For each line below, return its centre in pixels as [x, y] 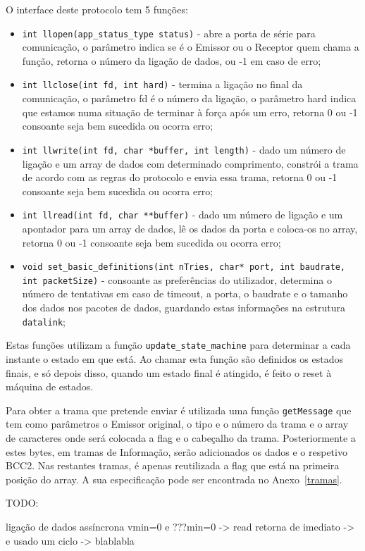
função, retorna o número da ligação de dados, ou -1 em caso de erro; [172, 60]
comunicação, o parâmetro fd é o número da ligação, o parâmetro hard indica [189, 98]
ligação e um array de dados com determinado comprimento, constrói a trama [190, 163]
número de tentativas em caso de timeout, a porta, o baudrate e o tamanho [185, 293]
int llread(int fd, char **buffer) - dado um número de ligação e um [182, 215]
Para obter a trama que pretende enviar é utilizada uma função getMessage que [179, 410]
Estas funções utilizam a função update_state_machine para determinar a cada [178, 345]
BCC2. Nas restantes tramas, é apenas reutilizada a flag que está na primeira [173, 465]
